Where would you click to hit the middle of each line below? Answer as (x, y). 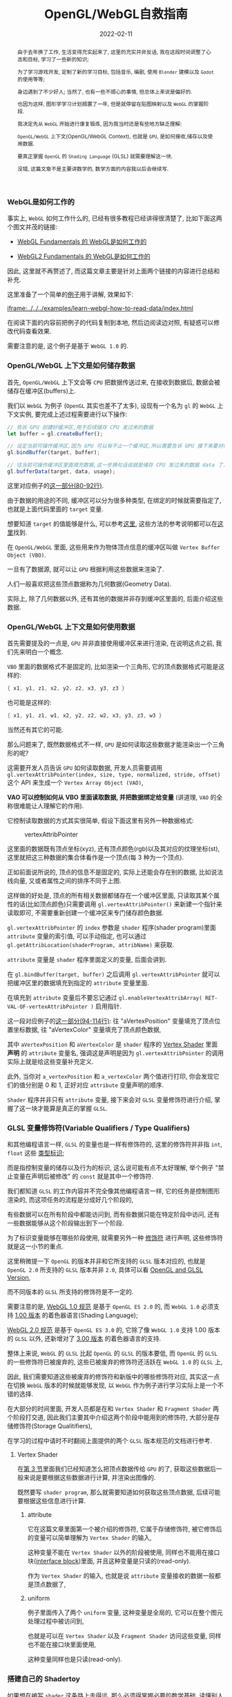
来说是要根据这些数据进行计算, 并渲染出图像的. (89, 1478)
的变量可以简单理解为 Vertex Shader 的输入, (89, 1538)
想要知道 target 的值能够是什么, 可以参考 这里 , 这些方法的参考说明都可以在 (112, 523)
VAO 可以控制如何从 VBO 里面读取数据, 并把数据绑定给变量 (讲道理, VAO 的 (112, 797)
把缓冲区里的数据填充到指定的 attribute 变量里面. (78, 982)
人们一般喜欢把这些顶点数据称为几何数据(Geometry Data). (89, 584)
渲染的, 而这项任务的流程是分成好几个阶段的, (70, 1200)
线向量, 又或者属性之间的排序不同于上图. (65, 881)
